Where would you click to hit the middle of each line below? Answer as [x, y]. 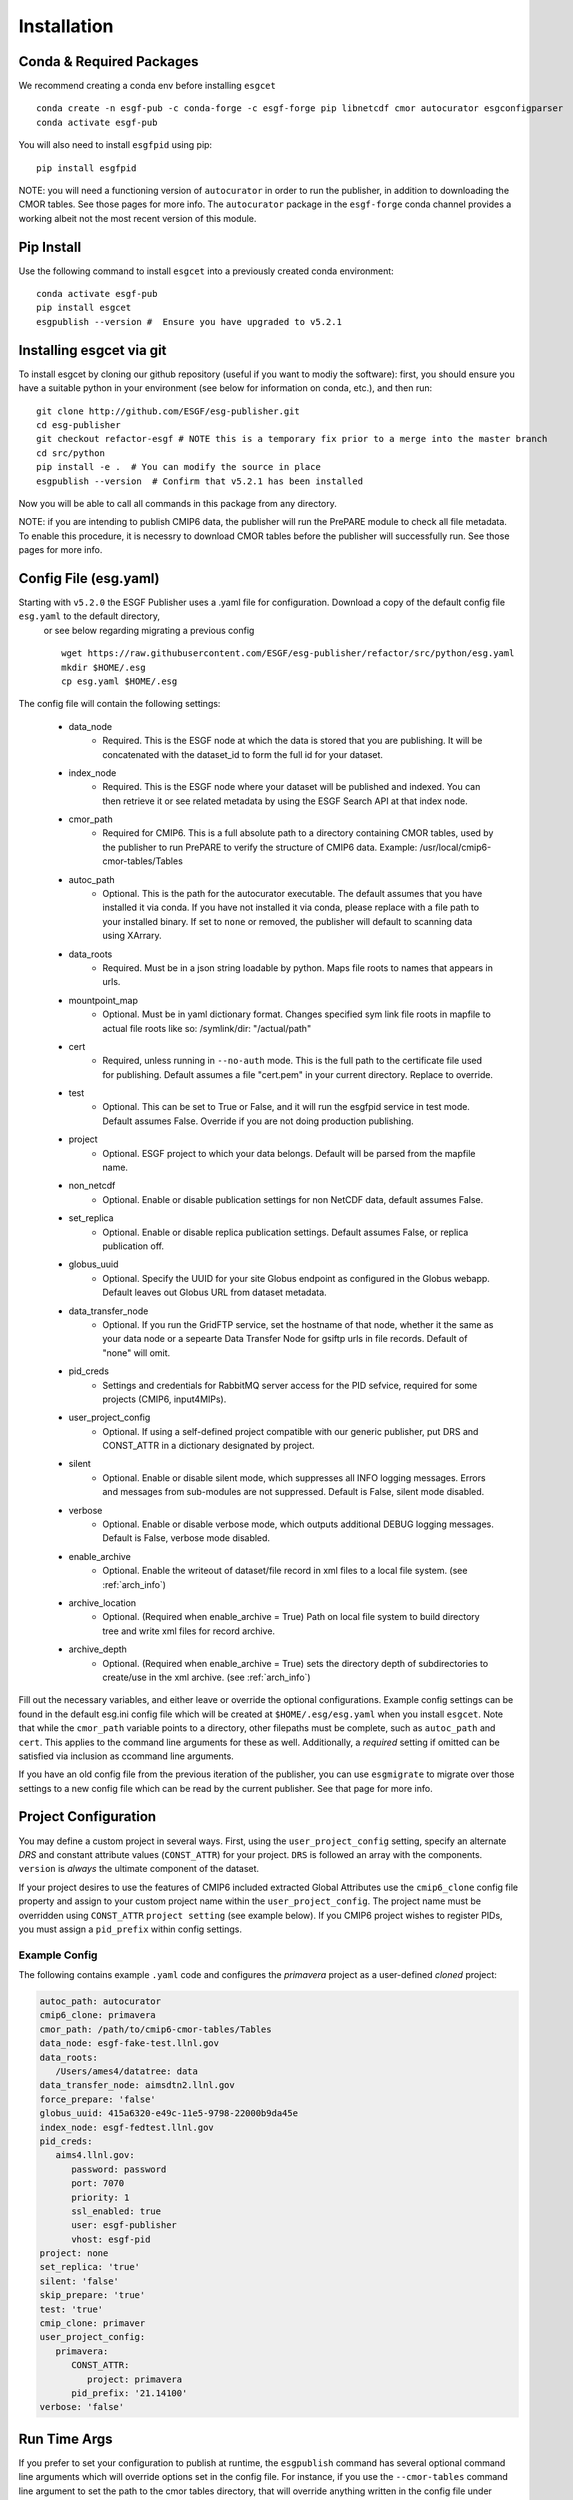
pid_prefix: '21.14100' [129, 2393]
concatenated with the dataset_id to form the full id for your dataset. [243, 754]
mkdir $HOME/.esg [103, 667]
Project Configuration [87, 1816]
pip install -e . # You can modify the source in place [179, 467]
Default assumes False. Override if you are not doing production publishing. [258, 1121]
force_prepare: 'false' [98, 2099]
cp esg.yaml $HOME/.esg [119, 681]
